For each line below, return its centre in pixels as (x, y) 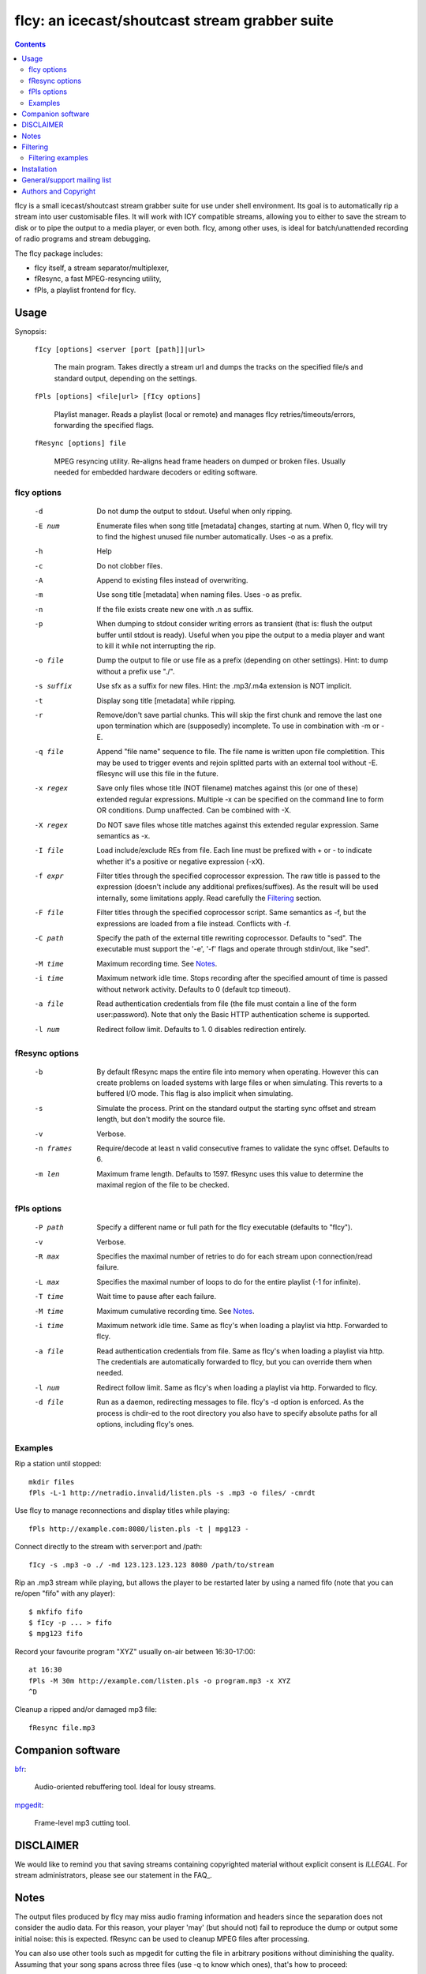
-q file (49, 752)
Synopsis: (31, 331)
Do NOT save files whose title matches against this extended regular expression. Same (237, 824)
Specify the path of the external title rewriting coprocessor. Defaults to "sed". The (229, 938)
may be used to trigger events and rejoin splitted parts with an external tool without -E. (237, 763)
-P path (49, 1227)
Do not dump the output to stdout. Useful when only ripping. (194, 511)
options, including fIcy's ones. (146, 1424)
